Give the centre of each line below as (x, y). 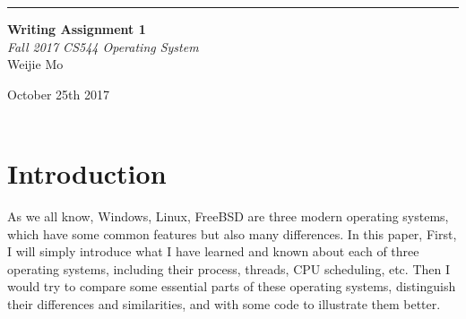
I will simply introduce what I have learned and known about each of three (213, 251)
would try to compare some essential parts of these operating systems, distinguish (232, 286)
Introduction (87, 173)
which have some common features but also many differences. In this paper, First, (232, 233)
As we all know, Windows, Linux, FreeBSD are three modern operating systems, (228, 216)
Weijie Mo (35, 64)
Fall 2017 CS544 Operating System (103, 46)
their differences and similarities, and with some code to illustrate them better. (224, 304)
